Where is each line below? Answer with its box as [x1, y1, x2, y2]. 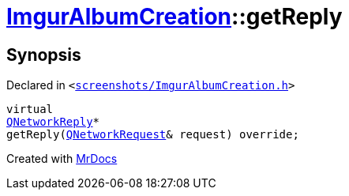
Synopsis [6, 44, 81, 65]
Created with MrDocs [6, 152, 118, 166]
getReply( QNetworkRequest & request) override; [6, 128, 299, 141]
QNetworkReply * [6, 115, 100, 129]
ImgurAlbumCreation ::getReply [6, 3, 343, 30]
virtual [6, 103, 54, 116]
